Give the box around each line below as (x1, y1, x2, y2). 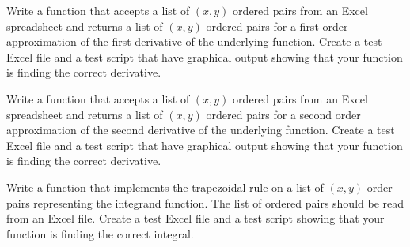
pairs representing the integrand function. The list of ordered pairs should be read (6, 194, 404, 211)
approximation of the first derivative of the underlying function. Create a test (6, 33, 382, 50)
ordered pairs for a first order (206, 17, 348, 34)
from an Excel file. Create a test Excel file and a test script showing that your (6, 210, 385, 226)
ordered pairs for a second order (206, 106, 361, 122)
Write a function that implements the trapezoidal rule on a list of (6, 178, 324, 195)
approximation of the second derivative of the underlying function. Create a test (6, 122, 395, 138)
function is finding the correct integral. (6, 225, 194, 241)
